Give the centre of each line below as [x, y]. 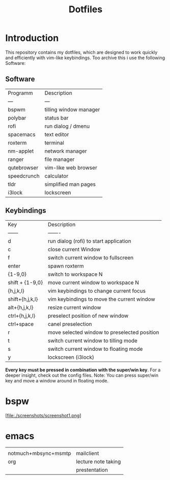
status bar [56, 117]
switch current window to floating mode [95, 349]
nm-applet [21, 151]
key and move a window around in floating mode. [57, 380]
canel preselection [70, 324]
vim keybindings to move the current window [101, 299]
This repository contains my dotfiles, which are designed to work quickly [81, 52]
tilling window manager [72, 109]
